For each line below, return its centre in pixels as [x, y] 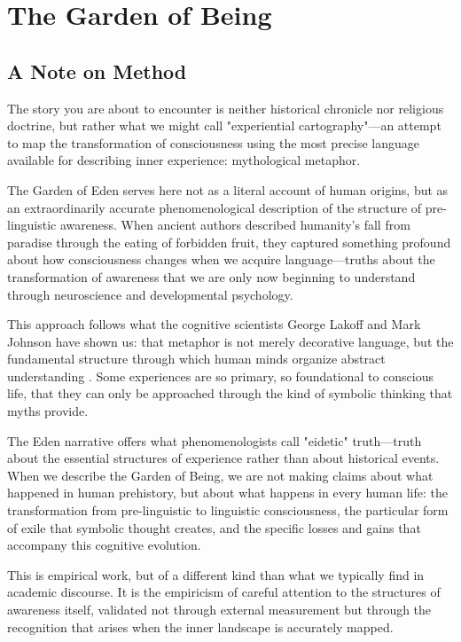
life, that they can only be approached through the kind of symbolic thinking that [230, 393]
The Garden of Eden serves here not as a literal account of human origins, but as [228, 189]
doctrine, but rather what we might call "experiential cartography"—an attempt [224, 125]
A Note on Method [97, 70]
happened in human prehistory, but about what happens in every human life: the [227, 493]
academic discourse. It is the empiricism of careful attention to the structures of [224, 592]
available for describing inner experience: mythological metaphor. [184, 160]
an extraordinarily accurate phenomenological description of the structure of [215, 207]
